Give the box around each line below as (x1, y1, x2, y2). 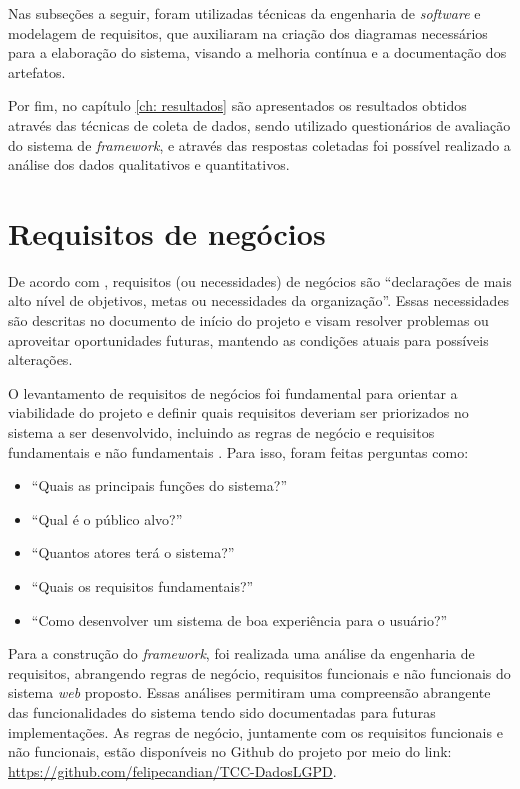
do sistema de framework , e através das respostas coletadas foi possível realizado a (8, 134, 511, 155)
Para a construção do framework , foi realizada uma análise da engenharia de (8, 643, 475, 664)
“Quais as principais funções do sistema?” (31, 475, 288, 496)
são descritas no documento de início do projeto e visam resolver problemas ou (8, 310, 489, 331)
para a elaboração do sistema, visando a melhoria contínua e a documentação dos (8, 42, 507, 63)
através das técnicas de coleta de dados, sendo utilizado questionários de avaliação (8, 114, 511, 135)
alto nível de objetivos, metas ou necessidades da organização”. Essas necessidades (8, 290, 510, 311)
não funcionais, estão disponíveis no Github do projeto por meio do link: (8, 741, 452, 762)
